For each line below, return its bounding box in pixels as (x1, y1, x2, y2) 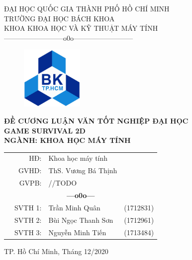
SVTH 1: (14, 202, 42, 212)
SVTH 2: (14, 214, 42, 225)
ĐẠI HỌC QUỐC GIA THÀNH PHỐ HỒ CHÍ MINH (4, 3, 170, 13)
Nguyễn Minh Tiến (48, 227, 106, 237)
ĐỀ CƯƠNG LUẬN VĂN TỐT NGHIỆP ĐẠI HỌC (4, 115, 189, 126)
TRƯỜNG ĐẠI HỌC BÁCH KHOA (4, 13, 115, 23)
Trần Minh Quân (48, 202, 100, 212)
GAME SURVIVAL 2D (4, 125, 86, 135)
